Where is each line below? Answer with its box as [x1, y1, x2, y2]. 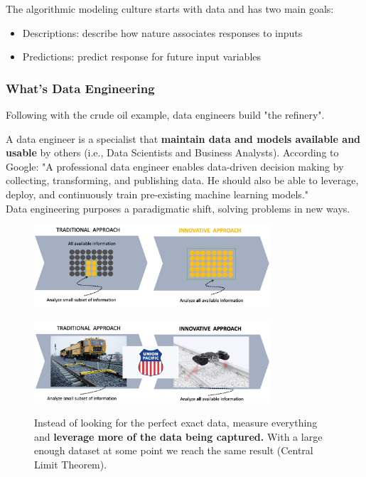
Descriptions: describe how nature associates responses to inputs [22, 25, 303, 40]
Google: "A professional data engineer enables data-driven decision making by [6, 159, 344, 173]
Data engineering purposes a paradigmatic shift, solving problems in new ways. [6, 200, 350, 215]
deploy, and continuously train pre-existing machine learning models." [6, 186, 309, 201]
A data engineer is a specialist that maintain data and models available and [6, 131, 361, 146]
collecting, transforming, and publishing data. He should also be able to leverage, [6, 173, 359, 188]
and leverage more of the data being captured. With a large [34, 429, 323, 444]
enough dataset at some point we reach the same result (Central [34, 443, 313, 458]
